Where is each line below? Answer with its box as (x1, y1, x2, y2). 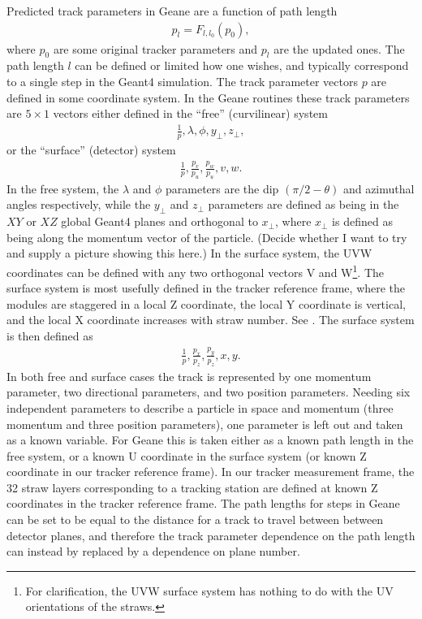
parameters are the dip (165, 180, 279, 197)
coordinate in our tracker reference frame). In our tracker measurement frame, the (6, 463, 415, 480)
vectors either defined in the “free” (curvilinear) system (53, 105, 328, 122)
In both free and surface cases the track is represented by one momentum (6, 367, 372, 384)
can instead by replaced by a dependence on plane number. (6, 543, 300, 560)
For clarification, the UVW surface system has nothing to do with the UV (25, 582, 394, 599)
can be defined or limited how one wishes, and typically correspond (75, 57, 409, 74)
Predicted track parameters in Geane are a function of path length (6, 2, 338, 19)
